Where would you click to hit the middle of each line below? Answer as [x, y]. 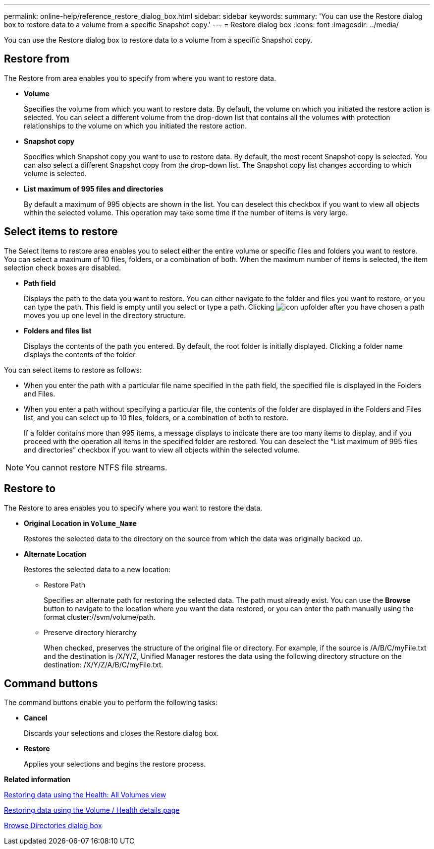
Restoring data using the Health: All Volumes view [85, 795]
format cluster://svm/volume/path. [100, 617]
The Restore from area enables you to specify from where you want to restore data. [140, 78]
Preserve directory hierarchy [90, 632]
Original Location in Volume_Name [81, 523]
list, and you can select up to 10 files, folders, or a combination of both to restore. [156, 417]
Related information [37, 780]
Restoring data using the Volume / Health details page [92, 810]
